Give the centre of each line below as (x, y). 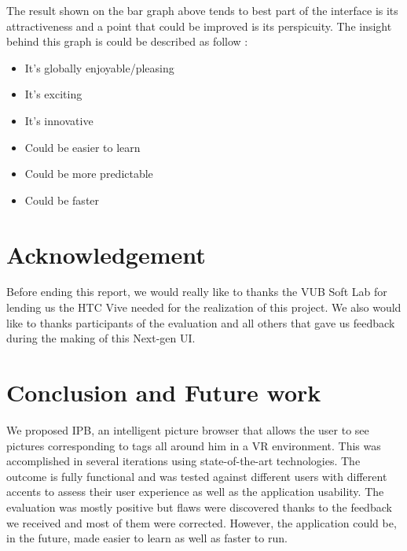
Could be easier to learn (82, 147)
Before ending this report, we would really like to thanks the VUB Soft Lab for (197, 292)
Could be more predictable (89, 174)
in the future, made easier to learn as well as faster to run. (147, 538)
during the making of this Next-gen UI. (101, 338)
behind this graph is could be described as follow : (127, 41)
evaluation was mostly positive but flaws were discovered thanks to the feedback (199, 507)
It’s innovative (59, 120)
